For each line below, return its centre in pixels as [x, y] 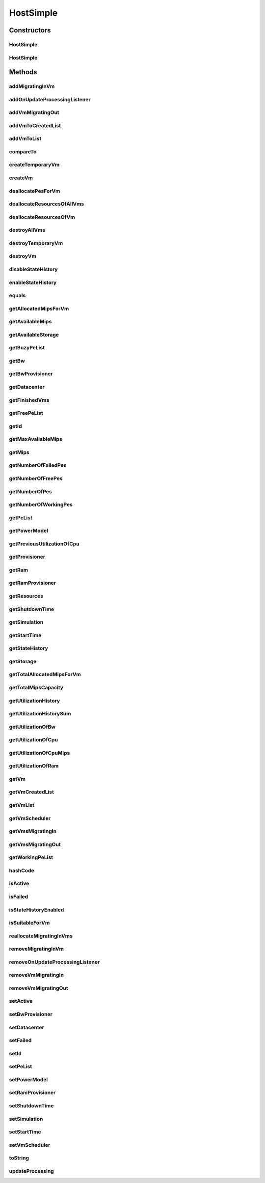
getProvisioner [27, 557]
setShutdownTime [31, 1105]
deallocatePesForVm [35, 191]
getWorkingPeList [31, 857]
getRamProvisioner [33, 583]
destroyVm [23, 256]
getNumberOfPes [30, 491]
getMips [19, 452]
